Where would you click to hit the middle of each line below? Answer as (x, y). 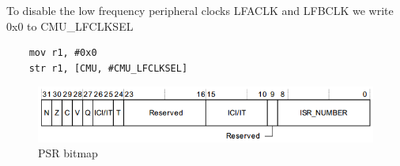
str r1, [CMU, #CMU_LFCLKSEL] (108, 68)
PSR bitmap (68, 153)
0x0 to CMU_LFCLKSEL (70, 26)
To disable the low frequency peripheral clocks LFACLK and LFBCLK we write (200, 10)
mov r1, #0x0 (63, 53)
